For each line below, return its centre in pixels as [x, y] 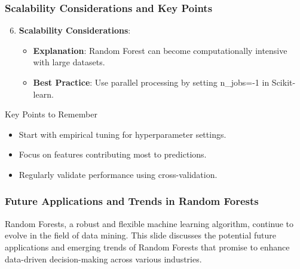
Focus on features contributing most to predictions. [113, 154]
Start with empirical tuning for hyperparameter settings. [123, 134]
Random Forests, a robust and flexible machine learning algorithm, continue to [149, 223]
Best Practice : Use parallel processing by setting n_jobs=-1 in [151, 82]
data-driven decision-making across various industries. [103, 259]
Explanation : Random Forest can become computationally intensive [160, 50]
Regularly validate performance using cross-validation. [118, 174]
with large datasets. [69, 62]
